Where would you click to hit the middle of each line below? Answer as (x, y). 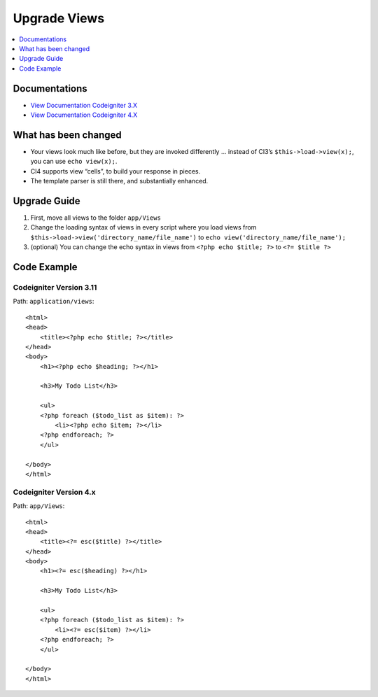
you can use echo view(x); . (74, 162)
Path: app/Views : (39, 506)
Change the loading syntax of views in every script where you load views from (143, 227)
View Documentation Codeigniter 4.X (84, 115)
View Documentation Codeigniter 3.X (84, 105)
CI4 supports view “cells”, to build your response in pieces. (115, 171)
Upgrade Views (59, 18)
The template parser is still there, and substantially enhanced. (119, 181)
